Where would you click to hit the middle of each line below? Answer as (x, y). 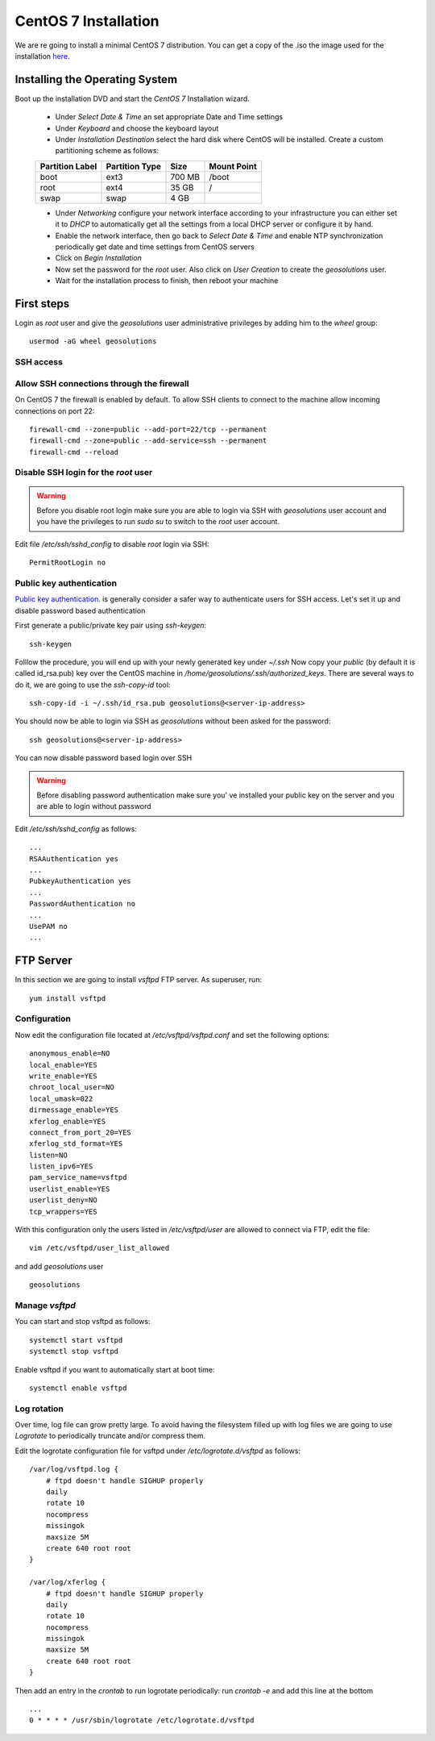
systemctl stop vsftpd (74, 1352)
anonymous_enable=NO (70, 1054)
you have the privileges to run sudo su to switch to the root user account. (158, 522)
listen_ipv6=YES (61, 1166)
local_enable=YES (63, 1065)
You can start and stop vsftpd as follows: (83, 1322)
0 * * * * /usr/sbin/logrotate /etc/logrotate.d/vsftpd (142, 1720)
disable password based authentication (80, 610)
